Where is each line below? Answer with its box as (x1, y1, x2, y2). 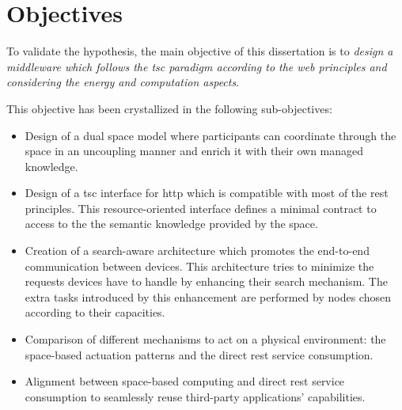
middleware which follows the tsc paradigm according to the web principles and (6, 58, 387, 74)
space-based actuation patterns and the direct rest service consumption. (25, 346, 374, 363)
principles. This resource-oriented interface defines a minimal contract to (25, 199, 377, 216)
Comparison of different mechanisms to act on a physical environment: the (25, 331, 386, 347)
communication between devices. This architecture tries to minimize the (25, 257, 374, 274)
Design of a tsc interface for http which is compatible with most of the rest (25, 184, 389, 201)
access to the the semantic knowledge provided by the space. (25, 215, 318, 232)
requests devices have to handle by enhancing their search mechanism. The (25, 273, 388, 290)
